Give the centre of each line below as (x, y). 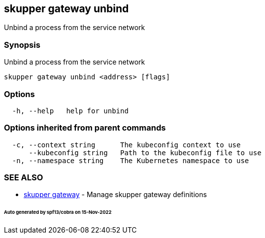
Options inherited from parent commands (85, 128)
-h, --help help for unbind (70, 111)
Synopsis (22, 45)
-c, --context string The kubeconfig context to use (126, 145)
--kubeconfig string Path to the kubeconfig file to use (145, 153)
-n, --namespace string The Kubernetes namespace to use (131, 160)
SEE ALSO (24, 178)
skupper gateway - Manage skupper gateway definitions (115, 195)
